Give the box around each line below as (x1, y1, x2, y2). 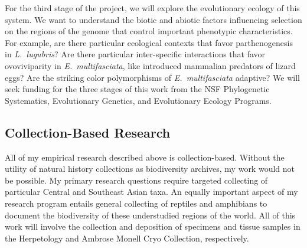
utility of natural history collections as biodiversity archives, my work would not (5, 162, 295, 175)
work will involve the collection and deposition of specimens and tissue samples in (5, 220, 301, 233)
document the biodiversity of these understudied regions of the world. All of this (5, 208, 296, 221)
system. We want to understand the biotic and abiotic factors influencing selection (5, 13, 302, 25)
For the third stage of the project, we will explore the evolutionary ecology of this (5, 2, 300, 14)
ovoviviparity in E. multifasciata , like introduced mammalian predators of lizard (5, 59, 296, 71)
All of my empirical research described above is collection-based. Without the (5, 151, 285, 163)
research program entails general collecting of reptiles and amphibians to (5, 197, 267, 209)
